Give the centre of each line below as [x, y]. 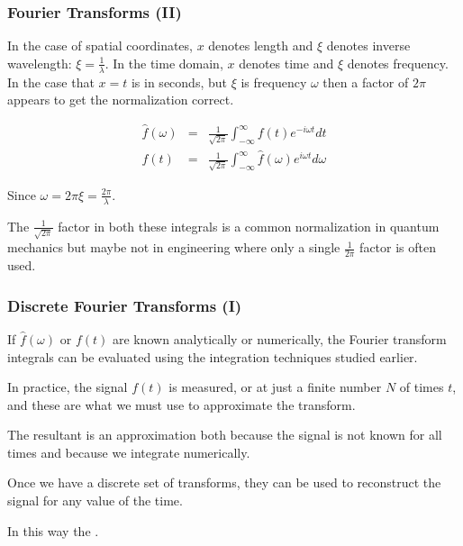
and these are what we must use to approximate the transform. [182, 404]
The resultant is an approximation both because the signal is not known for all [225, 435]
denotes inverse [368, 45]
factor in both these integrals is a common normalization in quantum [249, 226]
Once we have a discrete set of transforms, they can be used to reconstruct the [224, 482]
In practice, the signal [68, 387]
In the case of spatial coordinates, [100, 45]
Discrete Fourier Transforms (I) [125, 305]
